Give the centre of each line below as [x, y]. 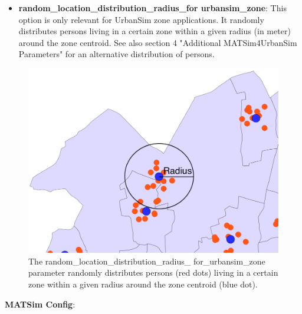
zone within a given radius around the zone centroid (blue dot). [143, 284]
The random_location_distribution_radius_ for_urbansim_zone [147, 261]
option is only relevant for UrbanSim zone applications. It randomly [141, 19]
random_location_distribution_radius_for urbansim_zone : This [152, 8]
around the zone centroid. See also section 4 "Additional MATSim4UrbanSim [158, 42]
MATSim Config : [40, 304]
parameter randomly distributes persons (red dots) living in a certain [153, 272]
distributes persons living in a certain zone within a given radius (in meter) [155, 31]
